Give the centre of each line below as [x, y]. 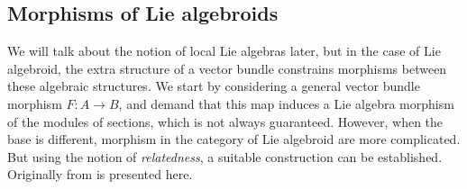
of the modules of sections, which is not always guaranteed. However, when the [225, 121]
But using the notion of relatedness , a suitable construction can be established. [225, 156]
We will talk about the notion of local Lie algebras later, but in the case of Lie [224, 51]
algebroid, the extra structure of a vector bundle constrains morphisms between [227, 68]
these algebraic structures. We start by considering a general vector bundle [214, 86]
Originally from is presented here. [100, 174]
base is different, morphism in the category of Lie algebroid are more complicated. [234, 139]
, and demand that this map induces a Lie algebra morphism [286, 103]
